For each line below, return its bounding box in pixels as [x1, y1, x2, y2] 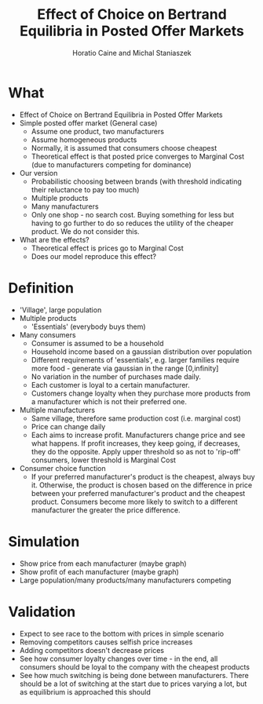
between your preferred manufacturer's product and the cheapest [31, 488, 246, 498]
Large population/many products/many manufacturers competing [19, 575, 232, 585]
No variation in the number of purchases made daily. [31, 371, 202, 381]
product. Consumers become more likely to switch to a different [31, 497, 238, 506]
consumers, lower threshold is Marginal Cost [31, 455, 177, 465]
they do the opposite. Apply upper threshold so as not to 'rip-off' [31, 447, 241, 456]
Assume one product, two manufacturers [31, 126, 165, 136]
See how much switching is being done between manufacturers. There [19, 670, 249, 680]
